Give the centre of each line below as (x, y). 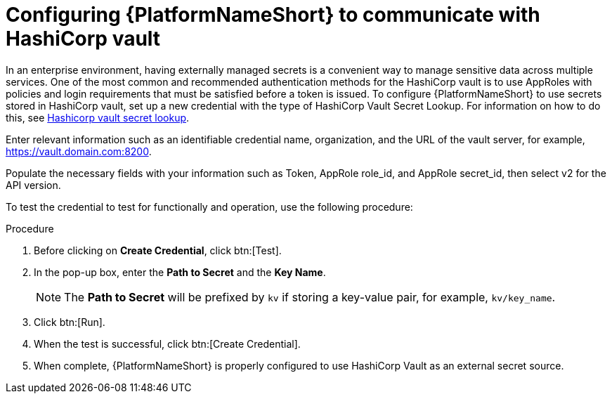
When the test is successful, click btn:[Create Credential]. (167, 344)
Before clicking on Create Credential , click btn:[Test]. (158, 250)
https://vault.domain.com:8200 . (79, 151)
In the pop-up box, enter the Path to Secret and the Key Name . (180, 272)
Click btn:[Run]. (70, 322)
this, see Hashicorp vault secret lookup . (98, 117)
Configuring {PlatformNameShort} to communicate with (273, 15)
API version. (33, 185)
